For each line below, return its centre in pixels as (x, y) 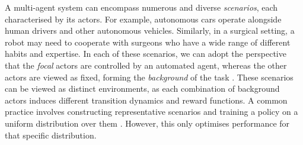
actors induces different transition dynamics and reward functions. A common (146, 100)
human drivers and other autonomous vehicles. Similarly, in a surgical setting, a (150, 30)
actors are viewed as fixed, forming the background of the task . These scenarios (149, 77)
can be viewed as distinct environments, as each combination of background (142, 88)
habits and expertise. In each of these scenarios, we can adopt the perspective (146, 54)
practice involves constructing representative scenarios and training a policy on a (151, 112)
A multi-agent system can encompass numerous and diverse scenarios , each (141, 7)
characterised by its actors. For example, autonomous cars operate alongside (143, 19)
